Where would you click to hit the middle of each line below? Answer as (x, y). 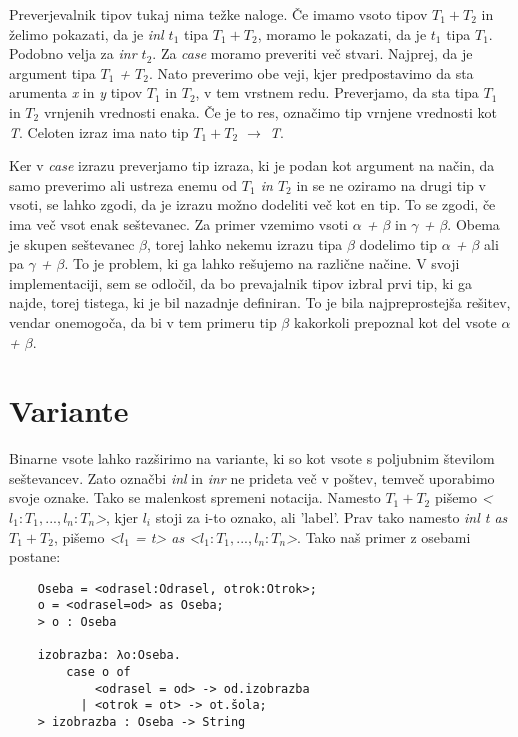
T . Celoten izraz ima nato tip (99, 131)
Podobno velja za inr (73, 53)
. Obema (473, 223)
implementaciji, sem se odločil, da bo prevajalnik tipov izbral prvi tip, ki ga (241, 282)
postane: (35, 556)
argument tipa (52, 72)
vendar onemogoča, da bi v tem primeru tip (143, 321)
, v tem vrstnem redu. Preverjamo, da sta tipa (337, 92)
